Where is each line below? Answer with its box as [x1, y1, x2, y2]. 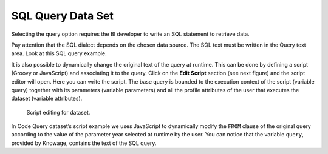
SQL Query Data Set [11, 9, 114, 22]
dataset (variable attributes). [11, 95, 83, 102]
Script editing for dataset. [26, 109, 91, 116]
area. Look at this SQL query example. [11, 50, 107, 57]
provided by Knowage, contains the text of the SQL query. [11, 139, 157, 147]
